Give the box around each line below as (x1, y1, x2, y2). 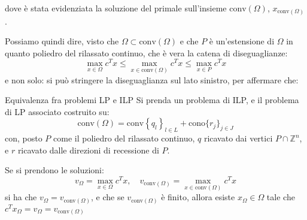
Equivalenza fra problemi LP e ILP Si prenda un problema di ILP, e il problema (5, 94, 299, 106)
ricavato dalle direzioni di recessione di (17, 143, 159, 156)
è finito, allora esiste (161, 191, 235, 203)
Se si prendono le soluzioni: (5, 164, 104, 176)
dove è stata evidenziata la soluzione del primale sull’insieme (5, 2, 227, 14)
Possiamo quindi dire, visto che (5, 35, 119, 47)
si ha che (5, 191, 37, 203)
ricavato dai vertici (203, 132, 273, 144)
